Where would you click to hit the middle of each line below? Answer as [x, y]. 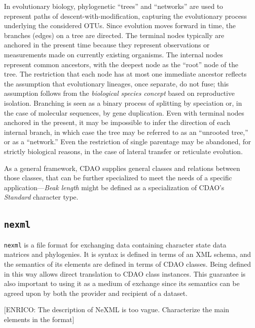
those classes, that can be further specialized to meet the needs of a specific [118, 178]
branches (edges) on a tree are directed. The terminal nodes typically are [114, 35]
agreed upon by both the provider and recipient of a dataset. [96, 293]
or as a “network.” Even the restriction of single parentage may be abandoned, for [127, 142]
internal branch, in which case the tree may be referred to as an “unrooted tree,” [126, 132]
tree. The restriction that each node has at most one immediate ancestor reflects [126, 74]
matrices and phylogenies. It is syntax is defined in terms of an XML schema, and [127, 254]
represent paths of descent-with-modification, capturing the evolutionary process [126, 16]
